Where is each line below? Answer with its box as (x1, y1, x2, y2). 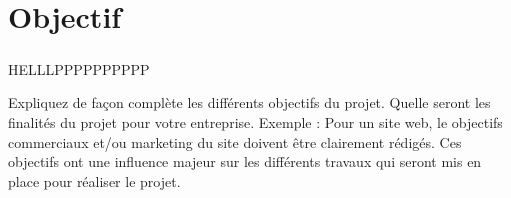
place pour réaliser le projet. (8, 170, 181, 191)
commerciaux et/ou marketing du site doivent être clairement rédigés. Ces (8, 131, 462, 152)
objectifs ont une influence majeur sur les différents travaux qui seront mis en (8, 151, 482, 172)
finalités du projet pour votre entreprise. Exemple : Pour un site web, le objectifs (8, 111, 503, 132)
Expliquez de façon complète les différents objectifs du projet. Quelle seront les (8, 92, 491, 113)
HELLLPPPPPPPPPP (8, 58, 150, 79)
